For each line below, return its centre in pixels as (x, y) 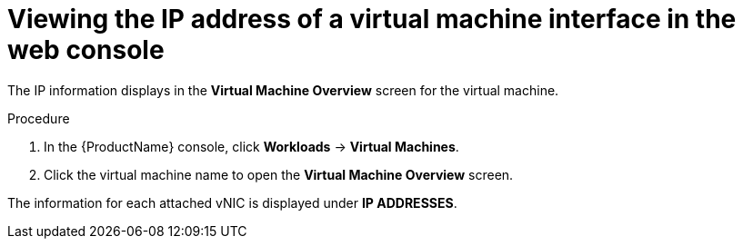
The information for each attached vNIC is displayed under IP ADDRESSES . (232, 202)
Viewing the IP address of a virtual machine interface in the (372, 19)
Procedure (39, 118)
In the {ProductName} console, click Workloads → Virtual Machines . (251, 146)
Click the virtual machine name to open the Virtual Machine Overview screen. (279, 174)
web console (86, 50)
